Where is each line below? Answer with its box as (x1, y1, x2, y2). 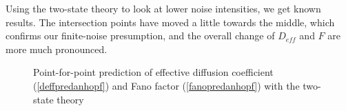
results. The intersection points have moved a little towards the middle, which (6, 14, 335, 29)
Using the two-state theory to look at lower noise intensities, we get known (6, 1, 321, 15)
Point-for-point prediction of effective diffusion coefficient (33, 65, 274, 79)
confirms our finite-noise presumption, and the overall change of (6, 28, 275, 43)
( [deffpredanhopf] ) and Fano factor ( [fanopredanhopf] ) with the (33, 78, 300, 92)
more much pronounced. (6, 41, 108, 56)
